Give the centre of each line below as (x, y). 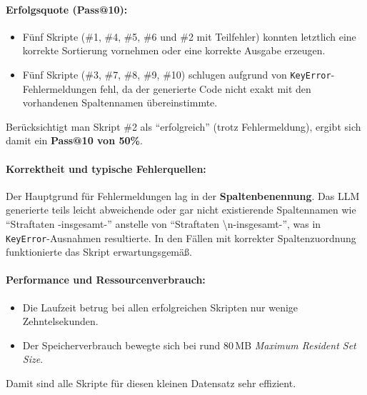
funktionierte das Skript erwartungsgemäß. (99, 252)
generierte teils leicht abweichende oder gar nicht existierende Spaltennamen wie (181, 210)
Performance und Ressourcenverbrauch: (106, 280)
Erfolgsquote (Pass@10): (67, 9)
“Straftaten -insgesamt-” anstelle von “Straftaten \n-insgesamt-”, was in (164, 224)
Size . (33, 359)
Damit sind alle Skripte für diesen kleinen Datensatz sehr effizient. (151, 383)
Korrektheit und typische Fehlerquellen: (106, 168)
